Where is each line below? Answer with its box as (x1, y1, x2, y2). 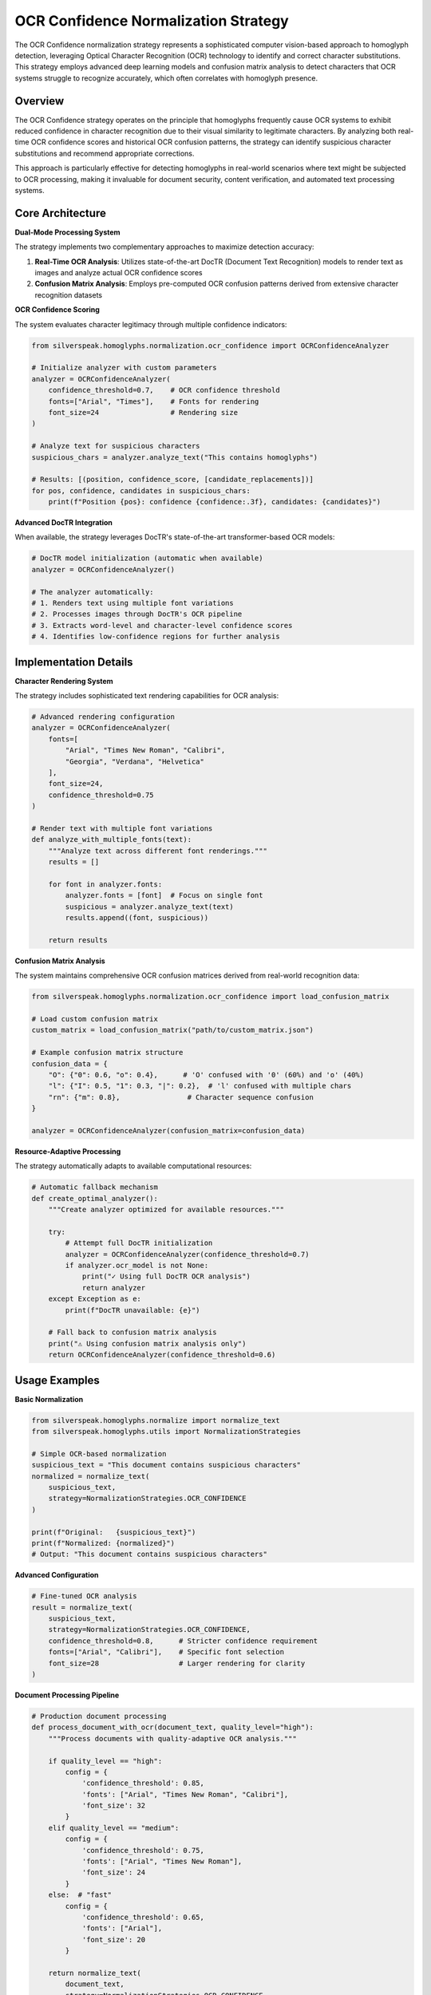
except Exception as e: (48, 1294, 141, 1304)
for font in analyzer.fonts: (48, 879, 163, 889)
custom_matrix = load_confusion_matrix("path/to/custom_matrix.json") (31, 1025, 314, 1035)
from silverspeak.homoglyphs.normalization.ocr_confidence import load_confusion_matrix (31, 992, 390, 1001)
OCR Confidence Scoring (14, 305, 100, 314)
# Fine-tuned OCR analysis (31, 1592, 137, 1601)
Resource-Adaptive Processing (14, 1146, 121, 1156)
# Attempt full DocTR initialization (65, 1238, 213, 1248)
